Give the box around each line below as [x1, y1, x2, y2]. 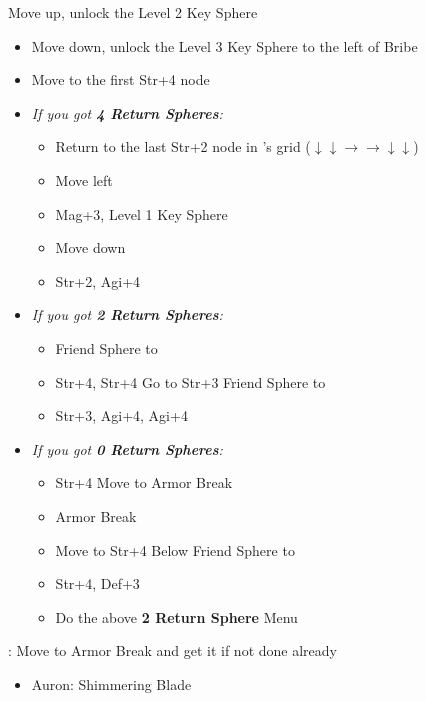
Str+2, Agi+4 [55, 270, 141, 291]
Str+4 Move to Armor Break [55, 472, 233, 493]
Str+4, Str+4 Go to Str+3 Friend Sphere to [55, 371, 326, 392]
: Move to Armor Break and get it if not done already [8, 640, 337, 661]
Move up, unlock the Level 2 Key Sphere [8, 2, 258, 22]
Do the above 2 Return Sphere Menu [55, 606, 298, 627]
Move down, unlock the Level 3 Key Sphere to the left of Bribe [31, 35, 418, 56]
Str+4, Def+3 [55, 573, 140, 594]
